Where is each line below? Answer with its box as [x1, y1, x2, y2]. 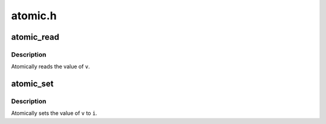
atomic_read [11, 32, 60, 42]
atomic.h [11, 9, 57, 22]
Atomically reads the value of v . [11, 63, 91, 70]
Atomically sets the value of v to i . [11, 110, 98, 117]
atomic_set [11, 79, 54, 89]
